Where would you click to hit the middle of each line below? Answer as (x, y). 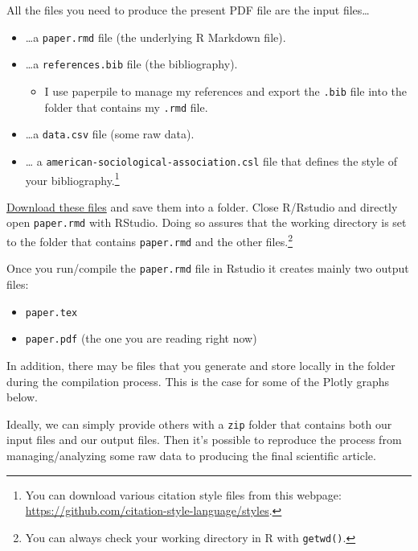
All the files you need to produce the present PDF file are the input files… (188, 10)
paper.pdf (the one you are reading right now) (141, 338)
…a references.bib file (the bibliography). (131, 64)
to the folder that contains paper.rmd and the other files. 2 (150, 240)
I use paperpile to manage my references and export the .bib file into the (226, 90)
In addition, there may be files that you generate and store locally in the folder (201, 365)
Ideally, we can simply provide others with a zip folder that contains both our (199, 424)
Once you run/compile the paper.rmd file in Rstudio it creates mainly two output (208, 268)
